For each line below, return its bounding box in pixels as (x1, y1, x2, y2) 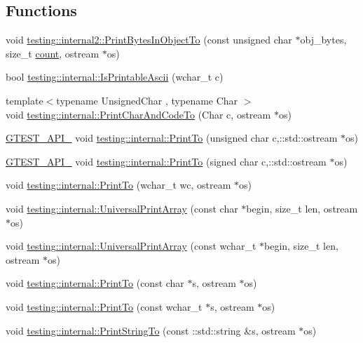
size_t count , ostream (6, 46, 100, 60)
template (6, 93, 43, 107)
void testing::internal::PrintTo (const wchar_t (6, 299, 203, 314)
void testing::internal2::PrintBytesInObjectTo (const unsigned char (6, 32, 292, 47)
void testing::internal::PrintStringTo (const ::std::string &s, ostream (6, 323, 296, 337)
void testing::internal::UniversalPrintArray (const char (6, 201, 238, 215)
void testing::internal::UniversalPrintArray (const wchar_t (6, 238, 256, 253)
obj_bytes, (300, 32, 347, 47)
